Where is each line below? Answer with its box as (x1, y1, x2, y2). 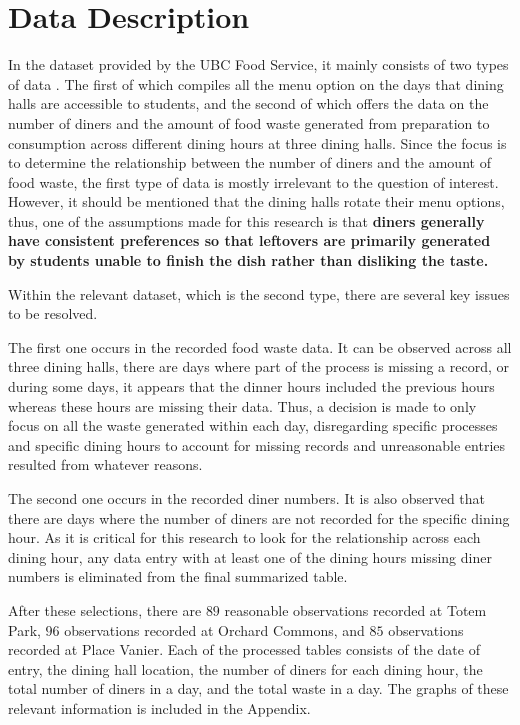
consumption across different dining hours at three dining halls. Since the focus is (8, 132, 507, 153)
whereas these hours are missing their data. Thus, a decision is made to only (8, 395, 477, 416)
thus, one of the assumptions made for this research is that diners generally (8, 210, 485, 231)
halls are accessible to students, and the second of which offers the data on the (8, 93, 489, 114)
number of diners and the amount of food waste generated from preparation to (8, 112, 490, 133)
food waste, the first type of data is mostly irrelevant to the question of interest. (8, 171, 499, 192)
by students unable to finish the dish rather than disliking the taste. (8, 250, 489, 271)
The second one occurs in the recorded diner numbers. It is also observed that (8, 488, 486, 508)
